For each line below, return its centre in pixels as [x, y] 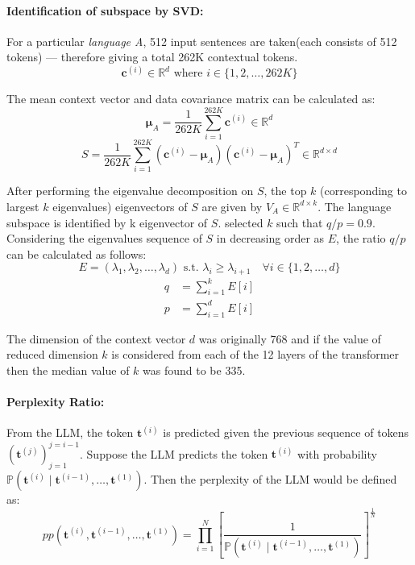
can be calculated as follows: [77, 253]
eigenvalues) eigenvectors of [120, 206]
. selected [241, 222]
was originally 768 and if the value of [290, 338]
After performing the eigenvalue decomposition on [130, 191]
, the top [285, 191]
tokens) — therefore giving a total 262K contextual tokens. [152, 57]
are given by [232, 206]
